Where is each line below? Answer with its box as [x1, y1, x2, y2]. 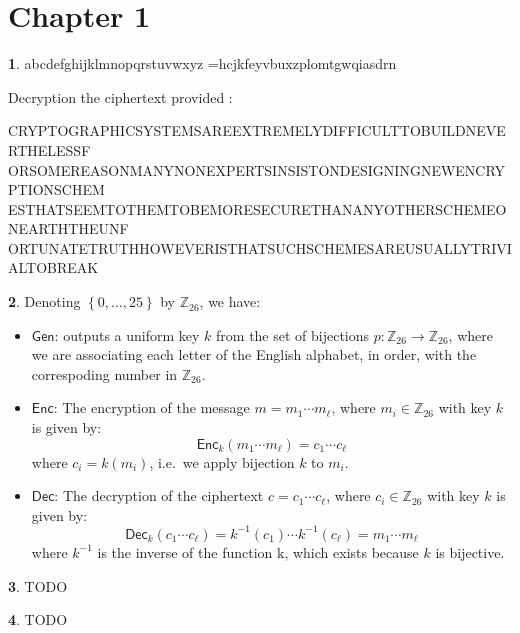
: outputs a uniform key [54, 324, 200, 345]
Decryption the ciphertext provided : [8, 86, 233, 107]
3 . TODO [8, 575, 68, 596]
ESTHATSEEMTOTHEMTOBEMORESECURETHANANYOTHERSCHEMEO [8, 198, 507, 219]
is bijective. [435, 541, 505, 562]
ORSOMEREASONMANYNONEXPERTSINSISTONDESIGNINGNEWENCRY [8, 159, 506, 180]
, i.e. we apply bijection [149, 451, 295, 472]
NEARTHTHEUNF [8, 218, 129, 239]
